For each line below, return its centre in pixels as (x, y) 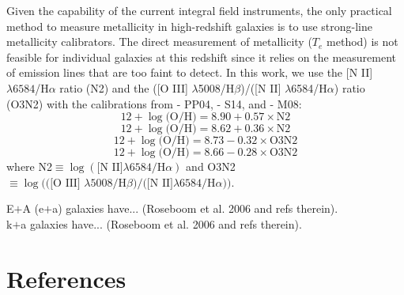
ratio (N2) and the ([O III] (124, 87)
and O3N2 (211, 166)
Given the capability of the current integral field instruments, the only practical (199, 10)
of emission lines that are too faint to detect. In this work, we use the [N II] (190, 72)
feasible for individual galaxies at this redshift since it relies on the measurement (202, 57)
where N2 (29, 166)
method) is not (362, 42)
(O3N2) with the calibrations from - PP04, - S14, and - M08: (154, 103)
